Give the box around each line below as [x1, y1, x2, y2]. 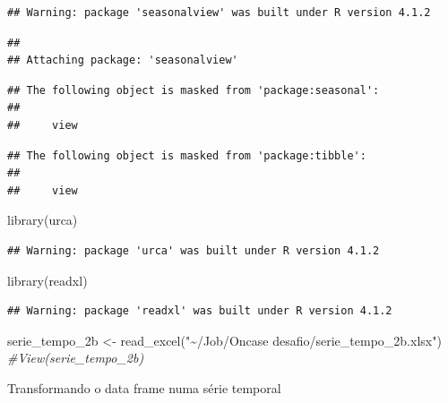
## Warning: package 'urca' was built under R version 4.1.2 [7, 244, 380, 257]
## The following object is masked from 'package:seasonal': [7, 83, 380, 97]
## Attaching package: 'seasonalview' [7, 54, 238, 67]
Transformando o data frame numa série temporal [7, 378, 281, 397]
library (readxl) [7, 270, 88, 289]
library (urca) [7, 210, 78, 229]
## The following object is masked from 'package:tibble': [7, 149, 366, 162]
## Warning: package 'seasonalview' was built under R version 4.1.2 [7, 6, 431, 19]
